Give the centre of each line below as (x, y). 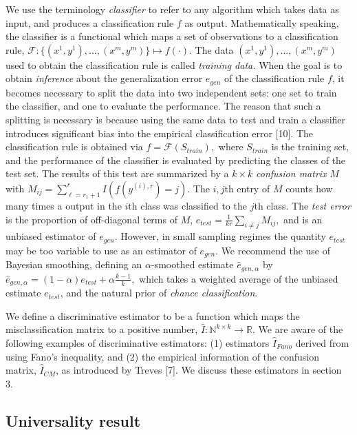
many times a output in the (64, 205)
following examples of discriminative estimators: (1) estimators (138, 342)
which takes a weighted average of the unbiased (239, 278)
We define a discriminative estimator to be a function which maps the (153, 315)
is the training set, (310, 146)
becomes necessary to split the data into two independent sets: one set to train (171, 92)
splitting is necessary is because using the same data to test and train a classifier (176, 120)
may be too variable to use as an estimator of (101, 250)
